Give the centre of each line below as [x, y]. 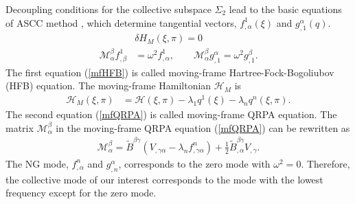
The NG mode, [37, 163]
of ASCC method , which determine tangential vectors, [121, 22]
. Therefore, [325, 163]
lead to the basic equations [285, 9]
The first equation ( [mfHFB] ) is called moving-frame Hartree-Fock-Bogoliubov [170, 72]
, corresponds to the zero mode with [194, 163]
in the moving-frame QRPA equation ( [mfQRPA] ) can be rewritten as [203, 127]
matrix [20, 127]
